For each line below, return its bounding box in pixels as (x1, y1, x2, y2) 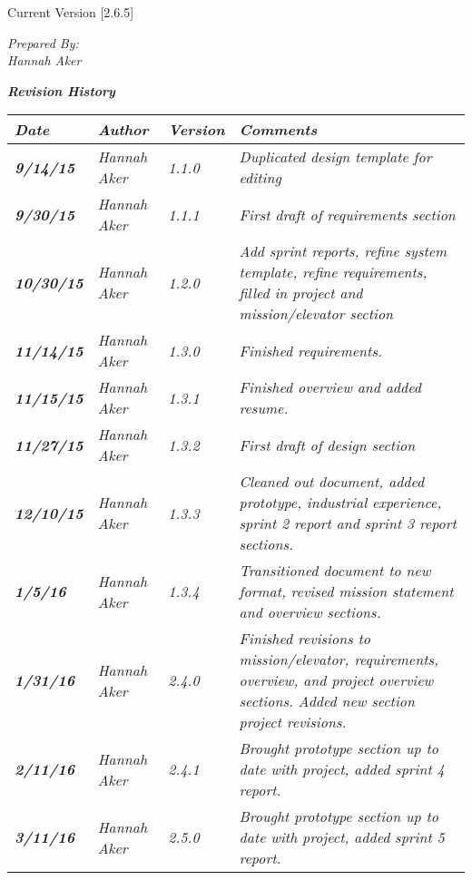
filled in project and (239, 282, 363, 304)
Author (97, 119, 149, 141)
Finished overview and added (239, 376, 421, 398)
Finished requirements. (239, 339, 382, 361)
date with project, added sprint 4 (239, 758, 445, 780)
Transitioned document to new (239, 560, 431, 582)
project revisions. (239, 711, 347, 733)
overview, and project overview (239, 670, 434, 691)
